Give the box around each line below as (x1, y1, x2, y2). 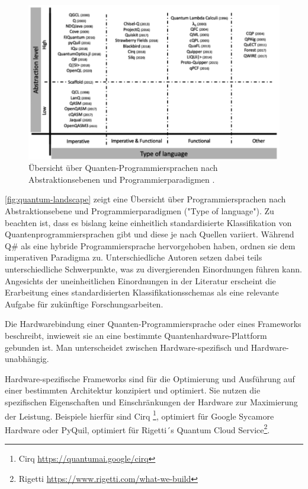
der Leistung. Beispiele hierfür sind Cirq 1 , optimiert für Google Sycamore (5, 408, 274, 422)
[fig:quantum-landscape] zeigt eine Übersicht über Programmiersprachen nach (5, 193, 286, 205)
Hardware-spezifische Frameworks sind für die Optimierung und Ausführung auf (5, 372, 295, 385)
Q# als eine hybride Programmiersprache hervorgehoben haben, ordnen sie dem (5, 239, 296, 252)
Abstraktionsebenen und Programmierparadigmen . (28, 173, 215, 185)
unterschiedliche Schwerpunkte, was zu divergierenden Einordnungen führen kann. (5, 263, 302, 275)
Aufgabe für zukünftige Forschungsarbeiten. (5, 297, 163, 310)
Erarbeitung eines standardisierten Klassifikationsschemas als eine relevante (5, 286, 279, 299)
